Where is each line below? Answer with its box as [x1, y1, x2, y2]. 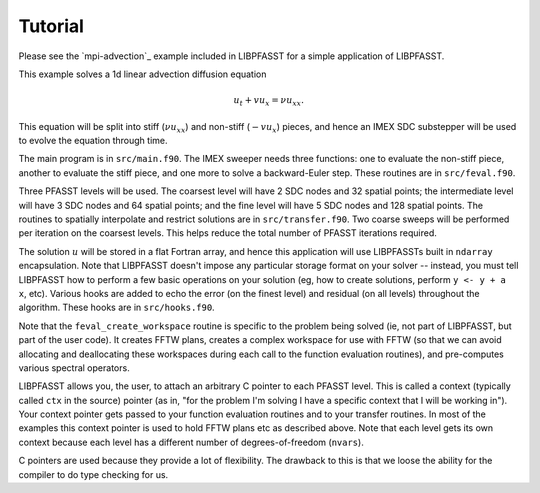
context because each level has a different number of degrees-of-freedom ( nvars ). [18, 436, 364, 448]
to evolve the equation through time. [18, 135, 169, 147]
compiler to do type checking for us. [18, 468, 169, 480]
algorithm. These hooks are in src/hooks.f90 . [18, 301, 215, 314]
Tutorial [18, 15, 85, 37]
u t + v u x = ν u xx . [233, 95, 305, 108]
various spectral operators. [18, 361, 130, 374]
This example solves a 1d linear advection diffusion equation [18, 68, 267, 80]
